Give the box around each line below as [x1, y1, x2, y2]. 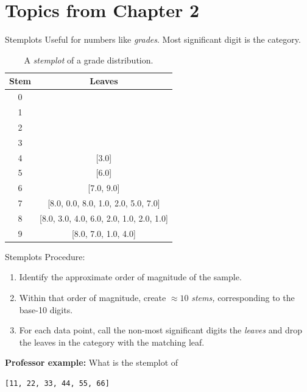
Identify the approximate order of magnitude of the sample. [19, 270, 242, 283]
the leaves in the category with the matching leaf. [19, 335, 205, 348]
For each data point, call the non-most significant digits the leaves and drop [19, 324, 302, 336]
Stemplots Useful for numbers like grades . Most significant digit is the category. [5, 33, 301, 46]
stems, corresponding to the [191, 291, 295, 304]
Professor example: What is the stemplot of [5, 356, 178, 369]
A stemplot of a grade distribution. [24, 53, 153, 66]
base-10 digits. [19, 303, 73, 316]
